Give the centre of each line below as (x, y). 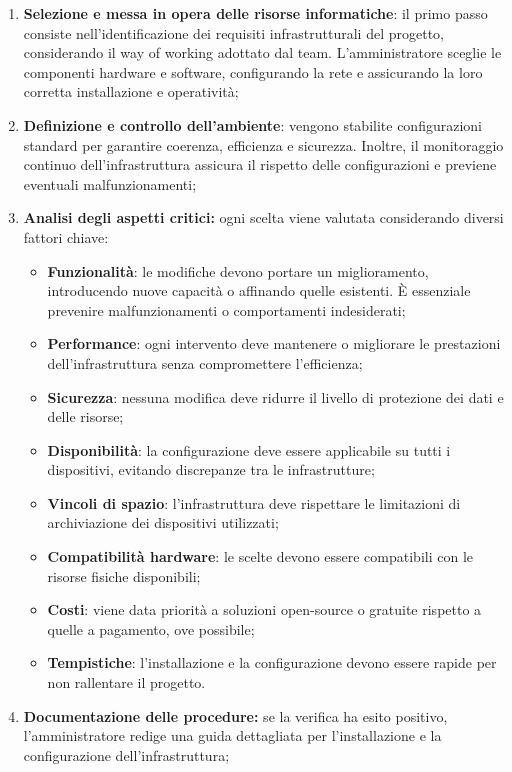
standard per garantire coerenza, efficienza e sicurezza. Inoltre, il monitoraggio (263, 144)
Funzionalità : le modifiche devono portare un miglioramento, (238, 270)
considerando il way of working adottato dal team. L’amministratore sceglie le (262, 52)
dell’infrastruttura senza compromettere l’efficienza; (205, 362)
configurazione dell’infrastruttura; (126, 754)
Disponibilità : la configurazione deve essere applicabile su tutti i (249, 449)
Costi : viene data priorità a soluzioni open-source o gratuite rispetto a (264, 609)
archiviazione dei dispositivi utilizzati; (163, 522)
